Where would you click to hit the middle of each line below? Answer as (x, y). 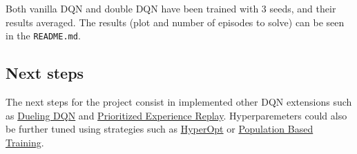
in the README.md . (43, 36)
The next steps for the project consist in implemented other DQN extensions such (179, 102)
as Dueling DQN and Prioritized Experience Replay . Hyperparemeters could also (176, 115)
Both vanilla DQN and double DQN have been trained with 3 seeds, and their (171, 8)
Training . (25, 142)
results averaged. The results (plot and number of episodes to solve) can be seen (175, 22)
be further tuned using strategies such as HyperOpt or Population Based (160, 129)
